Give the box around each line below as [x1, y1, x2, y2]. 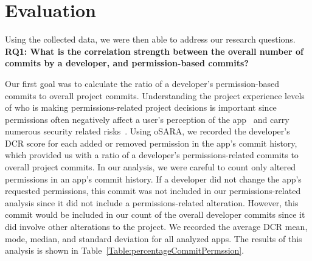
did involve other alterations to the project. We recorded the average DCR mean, [5, 220, 308, 233]
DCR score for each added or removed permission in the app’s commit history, [5, 136, 297, 149]
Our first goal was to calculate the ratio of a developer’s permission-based [5, 77, 279, 89]
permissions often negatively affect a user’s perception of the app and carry [5, 113, 289, 125]
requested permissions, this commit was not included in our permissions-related [5, 184, 301, 197]
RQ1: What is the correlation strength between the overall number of [5, 44, 303, 57]
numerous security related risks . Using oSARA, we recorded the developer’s [5, 125, 290, 137]
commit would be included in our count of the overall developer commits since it [5, 208, 305, 221]
